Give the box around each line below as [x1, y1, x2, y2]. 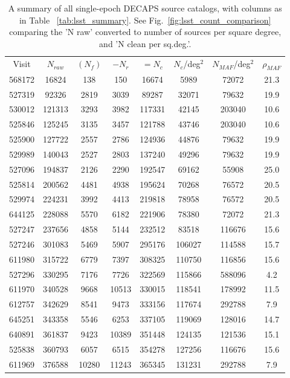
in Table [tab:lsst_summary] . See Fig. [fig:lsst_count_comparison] [19, 13, 271, 26]
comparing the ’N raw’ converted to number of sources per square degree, [9, 25, 282, 38]
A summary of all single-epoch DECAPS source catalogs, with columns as [8, 2, 282, 14]
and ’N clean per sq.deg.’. [99, 37, 192, 50]
